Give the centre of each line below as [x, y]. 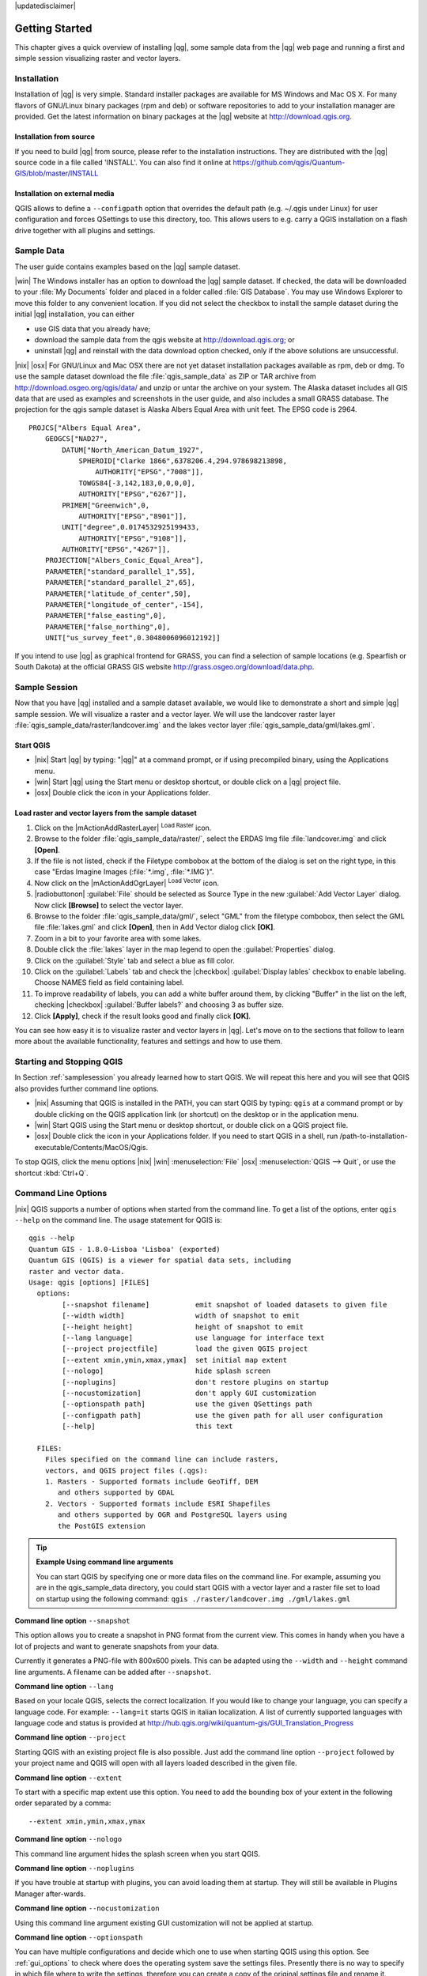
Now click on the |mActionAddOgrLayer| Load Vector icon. [127, 882]
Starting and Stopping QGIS [69, 1062]
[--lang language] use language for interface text [193, 1337]
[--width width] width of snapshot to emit [181, 1316]
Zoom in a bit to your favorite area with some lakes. [118, 938]
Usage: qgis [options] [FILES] [89, 1283]
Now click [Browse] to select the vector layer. [109, 905]
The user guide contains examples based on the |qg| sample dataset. [127, 266]
